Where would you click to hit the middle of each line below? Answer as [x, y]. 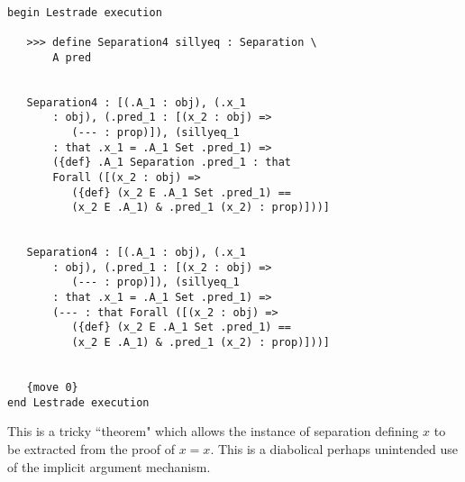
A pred [72, 57]
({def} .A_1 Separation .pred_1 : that [172, 163]
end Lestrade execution [78, 402]
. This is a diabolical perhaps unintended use [334, 448]
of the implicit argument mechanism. [109, 466]
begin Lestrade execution [85, 12]
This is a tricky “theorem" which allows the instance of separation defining [213, 431]
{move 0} [52, 388]
